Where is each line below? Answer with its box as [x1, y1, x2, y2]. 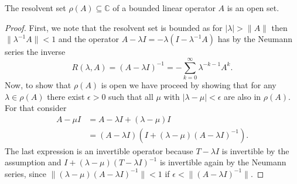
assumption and [5, 156, 62, 168]
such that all [108, 90, 153, 102]
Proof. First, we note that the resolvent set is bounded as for [5, 21, 223, 33]
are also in [224, 90, 261, 102]
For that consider [5, 102, 67, 114]
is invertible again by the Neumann [159, 156, 286, 168]
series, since [5, 167, 47, 179]
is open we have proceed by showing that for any [101, 78, 276, 91]
